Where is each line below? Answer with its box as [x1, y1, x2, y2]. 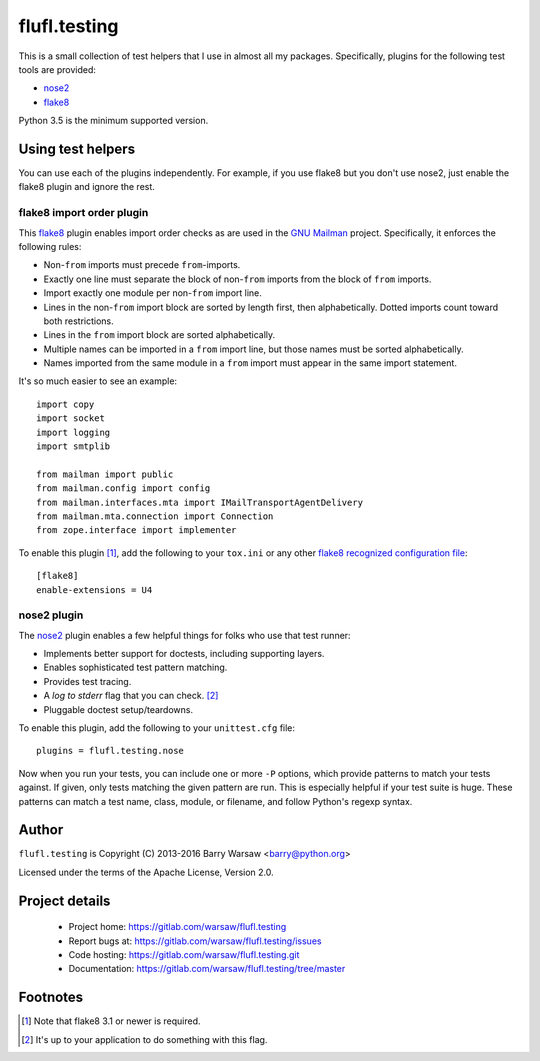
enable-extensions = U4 [36, 584, 153, 595]
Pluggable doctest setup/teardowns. [43, 703, 194, 715]
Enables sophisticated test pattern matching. [43, 661, 228, 674]
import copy [36, 398, 95, 410]
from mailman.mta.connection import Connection [36, 510, 274, 522]
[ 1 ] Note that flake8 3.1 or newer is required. [21, 1015, 201, 1027]
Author [18, 821, 64, 839]
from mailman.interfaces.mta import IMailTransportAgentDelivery [36, 496, 364, 508]
